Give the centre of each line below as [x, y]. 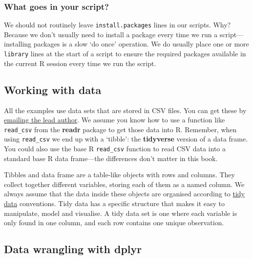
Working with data [53, 89]
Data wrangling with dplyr [73, 249]
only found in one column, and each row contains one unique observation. [114, 223]
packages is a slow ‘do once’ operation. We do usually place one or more [141, 44]
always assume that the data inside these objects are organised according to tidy [124, 194]
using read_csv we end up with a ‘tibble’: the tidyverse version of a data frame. [126, 139]
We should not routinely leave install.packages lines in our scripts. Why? [117, 25]
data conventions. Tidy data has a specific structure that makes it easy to [115, 203]
